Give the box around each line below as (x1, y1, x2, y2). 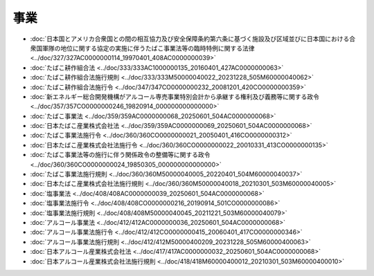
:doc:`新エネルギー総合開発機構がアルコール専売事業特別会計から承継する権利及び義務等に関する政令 (30, 92, 320, 100)
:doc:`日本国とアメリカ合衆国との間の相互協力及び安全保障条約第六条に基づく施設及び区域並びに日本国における (30, 35, 350, 43)
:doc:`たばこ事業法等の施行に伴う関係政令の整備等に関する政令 (30, 151, 211, 159)
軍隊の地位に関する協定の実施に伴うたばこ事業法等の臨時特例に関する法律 (42, 44, 255, 52)
